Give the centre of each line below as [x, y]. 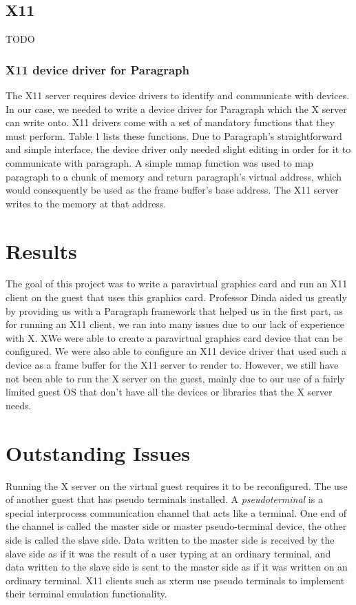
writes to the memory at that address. [86, 203]
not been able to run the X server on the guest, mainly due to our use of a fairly [175, 378]
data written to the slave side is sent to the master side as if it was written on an [177, 567]
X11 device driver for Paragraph [97, 69]
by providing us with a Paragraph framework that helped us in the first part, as [174, 310]
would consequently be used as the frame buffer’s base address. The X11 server [172, 190]
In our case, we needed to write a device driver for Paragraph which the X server [176, 109]
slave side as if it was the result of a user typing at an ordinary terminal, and [168, 553]
